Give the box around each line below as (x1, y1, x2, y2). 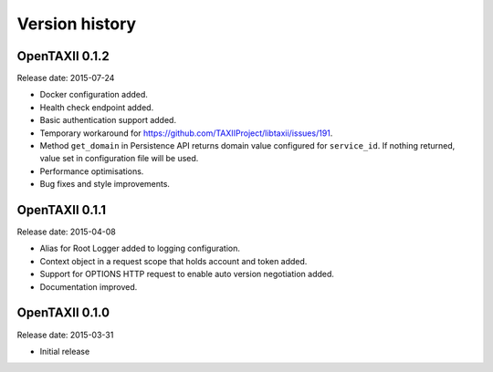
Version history (16, 14, 137, 34)
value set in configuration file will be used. (39, 153, 199, 164)
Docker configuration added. (39, 89, 148, 100)
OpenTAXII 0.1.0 (16, 305, 110, 321)
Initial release (39, 346, 90, 356)
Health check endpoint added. (39, 101, 154, 113)
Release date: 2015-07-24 (16, 73, 115, 84)
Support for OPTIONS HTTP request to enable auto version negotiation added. (39, 269, 335, 280)
